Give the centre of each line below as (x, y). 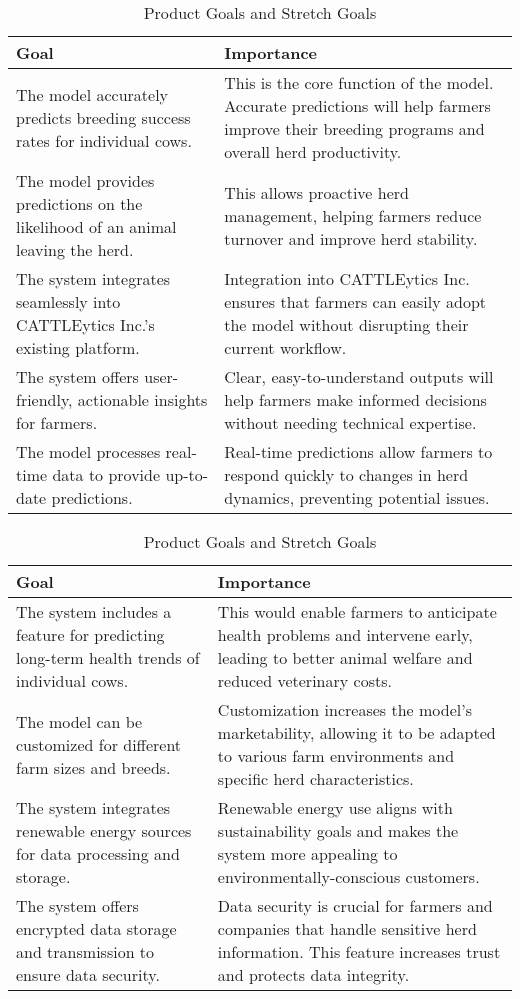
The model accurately (92, 94)
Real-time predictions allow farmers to (358, 451)
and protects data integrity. (313, 974)
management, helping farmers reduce (353, 215)
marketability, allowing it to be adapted (356, 732)
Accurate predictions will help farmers (357, 105)
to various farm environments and (336, 755)
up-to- (187, 474)
